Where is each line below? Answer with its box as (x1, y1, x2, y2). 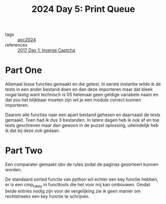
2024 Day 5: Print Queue (31, 3, 135, 15)
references (5, 42, 28, 48)
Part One (5, 65, 42, 76)
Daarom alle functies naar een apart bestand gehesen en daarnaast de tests (5, 112, 161, 118)
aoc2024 (17, 37, 36, 43)
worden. (5, 167, 22, 173)
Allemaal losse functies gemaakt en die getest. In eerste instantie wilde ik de (5, 81, 161, 87)
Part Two (5, 145, 43, 156)
